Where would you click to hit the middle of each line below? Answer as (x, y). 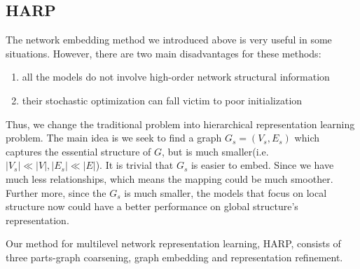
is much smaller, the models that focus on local (226, 192)
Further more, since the (56, 192)
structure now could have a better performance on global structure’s (152, 206)
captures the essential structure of (78, 151)
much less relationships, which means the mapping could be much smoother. (169, 178)
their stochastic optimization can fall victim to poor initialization (162, 100)
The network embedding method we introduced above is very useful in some (169, 40)
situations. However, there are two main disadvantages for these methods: (164, 53)
